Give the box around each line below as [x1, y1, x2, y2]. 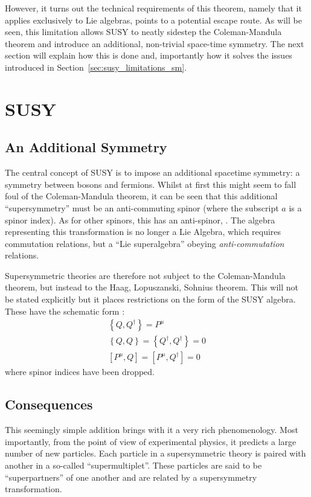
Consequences [5, 395, 93, 414]
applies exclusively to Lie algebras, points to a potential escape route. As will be [5, 13, 302, 26]
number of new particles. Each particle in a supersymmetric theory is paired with [5, 447, 306, 460]
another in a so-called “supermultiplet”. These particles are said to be [5, 458, 262, 471]
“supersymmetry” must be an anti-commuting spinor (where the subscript [5, 201, 279, 214]
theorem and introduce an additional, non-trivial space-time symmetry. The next [5, 37, 304, 50]
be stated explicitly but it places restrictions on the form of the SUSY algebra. [5, 293, 296, 306]
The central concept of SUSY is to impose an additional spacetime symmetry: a [5, 166, 300, 179]
